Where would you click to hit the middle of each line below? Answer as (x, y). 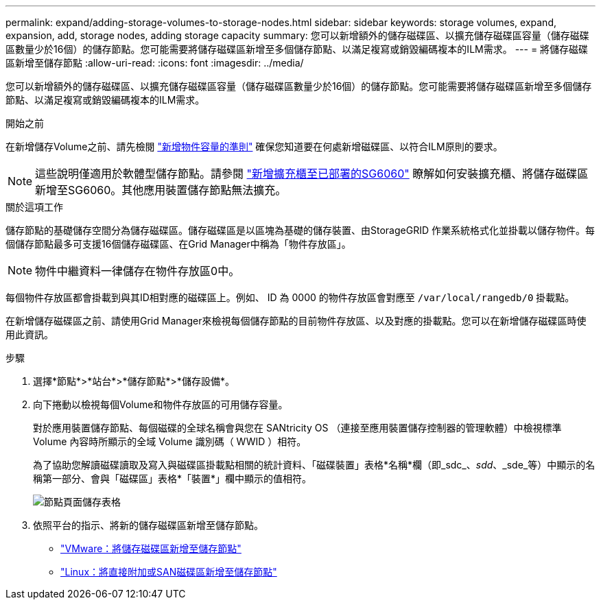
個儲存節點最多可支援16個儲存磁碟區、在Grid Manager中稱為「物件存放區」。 (178, 244)
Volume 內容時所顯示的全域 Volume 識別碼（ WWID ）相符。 (170, 441)
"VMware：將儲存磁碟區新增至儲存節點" (151, 548)
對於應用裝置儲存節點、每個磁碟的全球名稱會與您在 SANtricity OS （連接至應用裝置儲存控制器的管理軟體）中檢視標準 (297, 428)
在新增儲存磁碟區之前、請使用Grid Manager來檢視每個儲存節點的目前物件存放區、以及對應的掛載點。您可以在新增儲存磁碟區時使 (296, 321)
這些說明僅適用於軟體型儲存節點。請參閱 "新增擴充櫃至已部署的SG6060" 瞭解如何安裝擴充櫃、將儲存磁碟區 (312, 174)
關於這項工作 (34, 207)
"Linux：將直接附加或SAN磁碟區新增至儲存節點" (169, 572)
